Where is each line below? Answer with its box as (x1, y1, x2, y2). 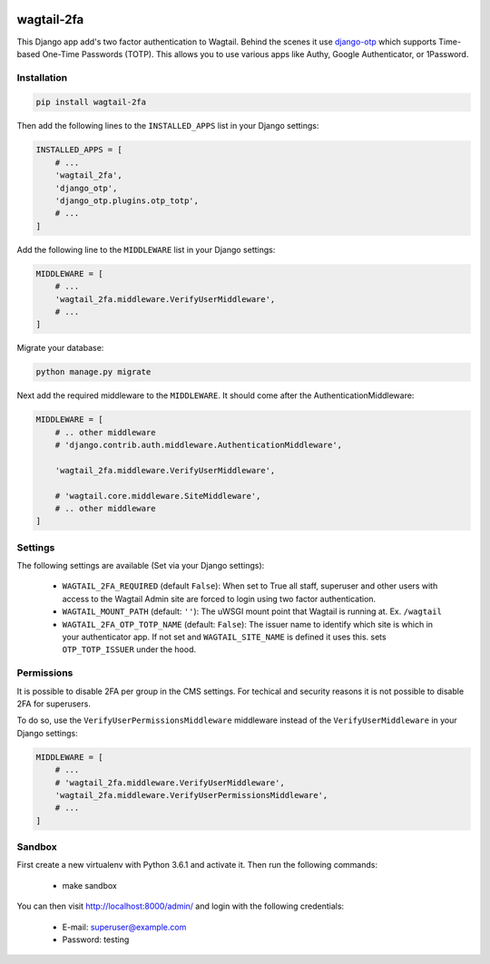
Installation (16, 71, 68, 83)
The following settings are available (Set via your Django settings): (16, 560, 265, 571)
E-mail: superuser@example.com (62, 921, 187, 932)
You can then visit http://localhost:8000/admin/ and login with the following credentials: (16, 901, 345, 911)
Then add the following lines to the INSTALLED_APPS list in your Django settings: (16, 121, 319, 131)
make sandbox (62, 880, 117, 891)
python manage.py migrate (35, 367, 152, 377)
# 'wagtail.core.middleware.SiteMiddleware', (54, 491, 261, 501)
